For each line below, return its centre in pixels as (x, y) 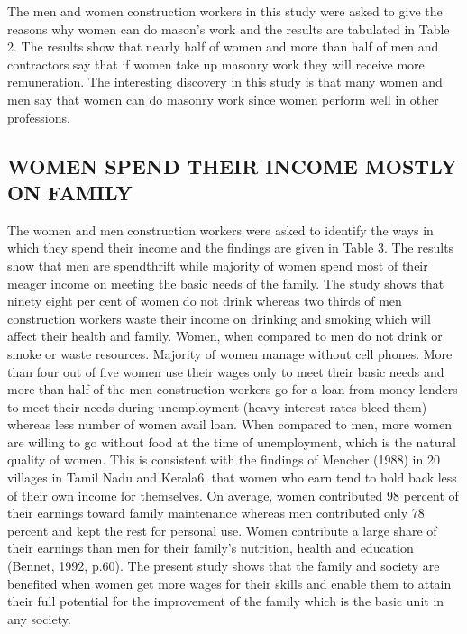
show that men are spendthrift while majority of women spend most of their (218, 265)
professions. (39, 117)
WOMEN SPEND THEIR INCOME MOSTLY (232, 165)
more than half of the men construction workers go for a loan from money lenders (233, 389)
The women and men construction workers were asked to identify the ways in (220, 230)
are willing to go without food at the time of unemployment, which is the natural (232, 441)
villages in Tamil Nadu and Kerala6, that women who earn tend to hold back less (232, 478)
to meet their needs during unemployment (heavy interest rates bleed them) (217, 406)
